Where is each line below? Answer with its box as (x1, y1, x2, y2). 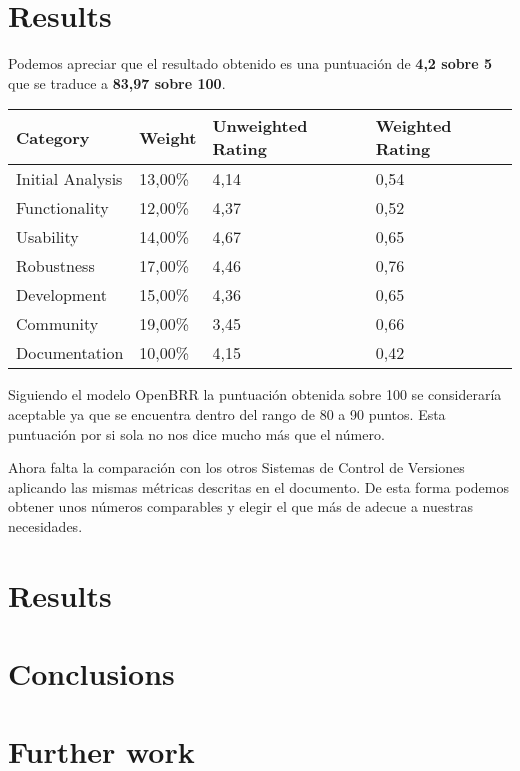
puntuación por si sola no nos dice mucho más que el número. (8, 423, 385, 444)
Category (16, 125, 90, 149)
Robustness (16, 254, 95, 278)
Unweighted (212, 114, 308, 138)
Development (16, 283, 107, 307)
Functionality (16, 196, 109, 220)
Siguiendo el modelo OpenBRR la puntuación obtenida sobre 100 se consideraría (8, 384, 502, 405)
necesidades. (8, 515, 83, 536)
